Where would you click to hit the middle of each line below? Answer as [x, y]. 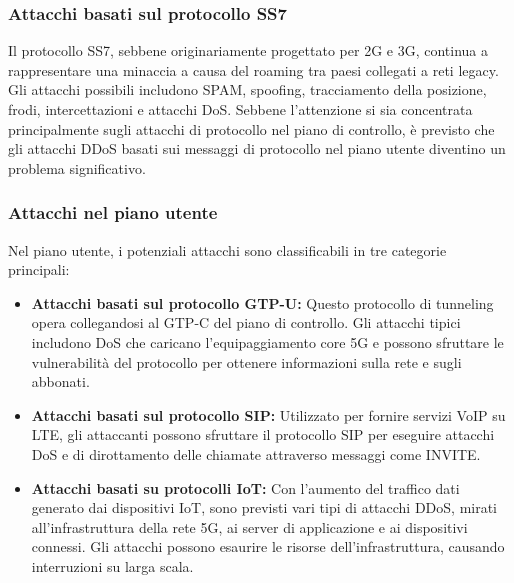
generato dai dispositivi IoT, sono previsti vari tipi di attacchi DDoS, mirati [264, 507]
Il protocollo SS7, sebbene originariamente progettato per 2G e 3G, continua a [248, 50]
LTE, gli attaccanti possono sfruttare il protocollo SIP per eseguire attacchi [263, 434]
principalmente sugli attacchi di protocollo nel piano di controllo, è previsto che [251, 128]
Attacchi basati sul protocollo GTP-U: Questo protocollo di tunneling [262, 302]
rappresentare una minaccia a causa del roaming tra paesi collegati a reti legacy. [253, 69]
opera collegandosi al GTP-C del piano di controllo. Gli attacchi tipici [246, 322]
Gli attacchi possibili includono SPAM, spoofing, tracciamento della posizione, [247, 89]
